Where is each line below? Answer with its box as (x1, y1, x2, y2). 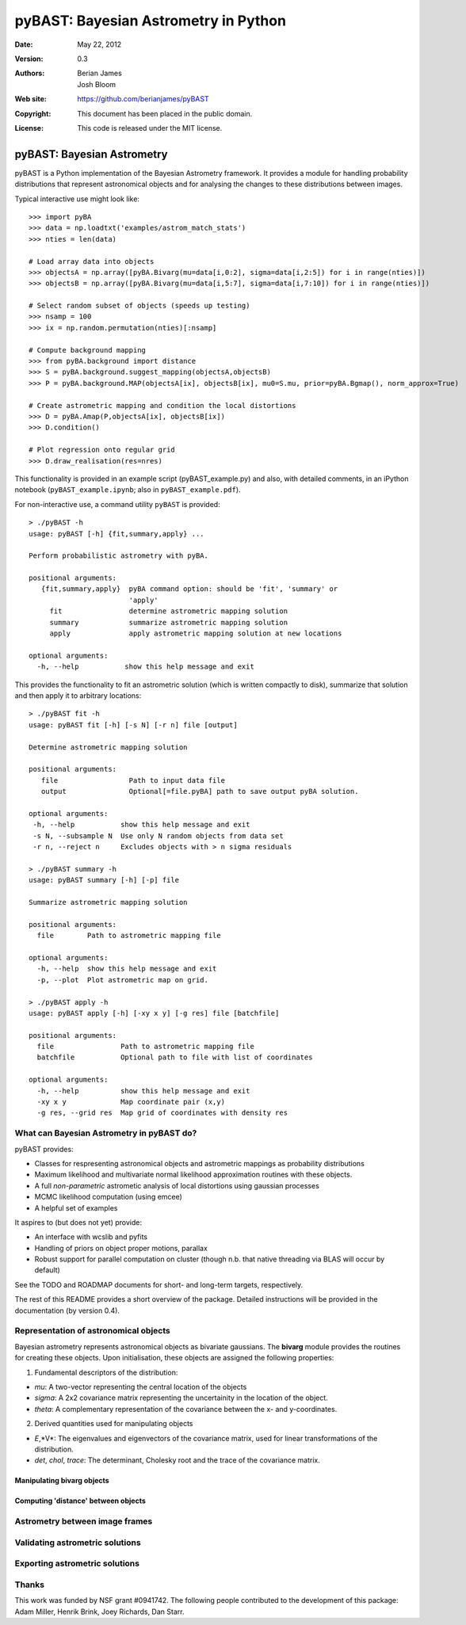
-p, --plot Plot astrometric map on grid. (36, 975, 209, 984)
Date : (14, 40, 33, 49)
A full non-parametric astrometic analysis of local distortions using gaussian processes (34, 1181, 320, 1190)
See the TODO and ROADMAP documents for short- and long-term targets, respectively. (14, 1280, 304, 1289)
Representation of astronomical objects (14, 1326, 170, 1337)
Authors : (14, 68, 45, 78)
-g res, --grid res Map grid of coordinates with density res (36, 1108, 288, 1117)
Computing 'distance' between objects (14, 1496, 147, 1505)
